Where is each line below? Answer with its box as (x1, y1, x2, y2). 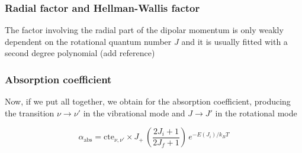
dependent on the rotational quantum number (5, 35, 172, 47)
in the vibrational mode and (83, 106, 185, 119)
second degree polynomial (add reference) (5, 47, 155, 59)
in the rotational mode (215, 106, 297, 119)
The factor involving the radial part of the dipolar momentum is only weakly (5, 24, 284, 36)
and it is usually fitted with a (181, 35, 288, 47)
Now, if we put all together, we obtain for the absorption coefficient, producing (5, 95, 291, 108)
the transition (5, 106, 54, 119)
